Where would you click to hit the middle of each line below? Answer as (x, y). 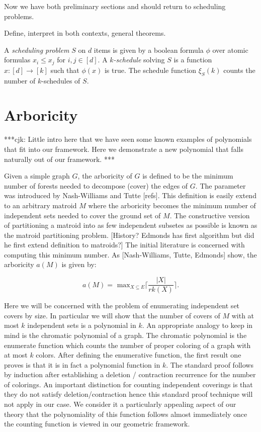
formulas (17, 60)
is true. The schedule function (150, 70)
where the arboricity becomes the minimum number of (172, 205)
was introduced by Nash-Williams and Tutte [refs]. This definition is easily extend (130, 195)
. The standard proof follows (210, 364)
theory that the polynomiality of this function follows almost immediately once (126, 414)
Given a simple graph (37, 176)
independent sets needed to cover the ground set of (82, 215)
